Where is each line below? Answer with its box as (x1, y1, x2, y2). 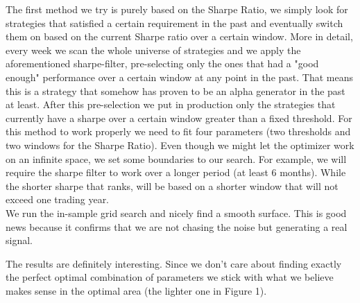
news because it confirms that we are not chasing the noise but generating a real (6, 219, 348, 234)
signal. (6, 233, 33, 248)
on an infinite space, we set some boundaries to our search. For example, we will (6, 151, 347, 166)
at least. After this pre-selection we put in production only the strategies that (6, 97, 336, 112)
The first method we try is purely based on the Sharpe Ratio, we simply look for (6, 2, 348, 16)
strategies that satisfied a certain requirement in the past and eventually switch (6, 15, 343, 30)
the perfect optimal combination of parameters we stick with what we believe (6, 270, 334, 284)
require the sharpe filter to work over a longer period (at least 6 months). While (6, 165, 346, 180)
